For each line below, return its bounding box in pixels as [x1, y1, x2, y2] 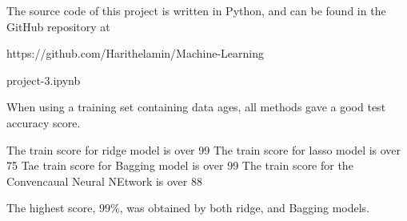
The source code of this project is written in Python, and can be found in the [6, 2, 386, 18]
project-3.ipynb [6, 71, 81, 88]
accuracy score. [6, 114, 81, 131]
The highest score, [6, 199, 96, 216]
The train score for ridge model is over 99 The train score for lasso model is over [6, 141, 401, 158]
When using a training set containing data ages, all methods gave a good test [6, 98, 386, 115]
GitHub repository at [6, 18, 110, 34]
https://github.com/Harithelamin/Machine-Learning [6, 45, 265, 62]
